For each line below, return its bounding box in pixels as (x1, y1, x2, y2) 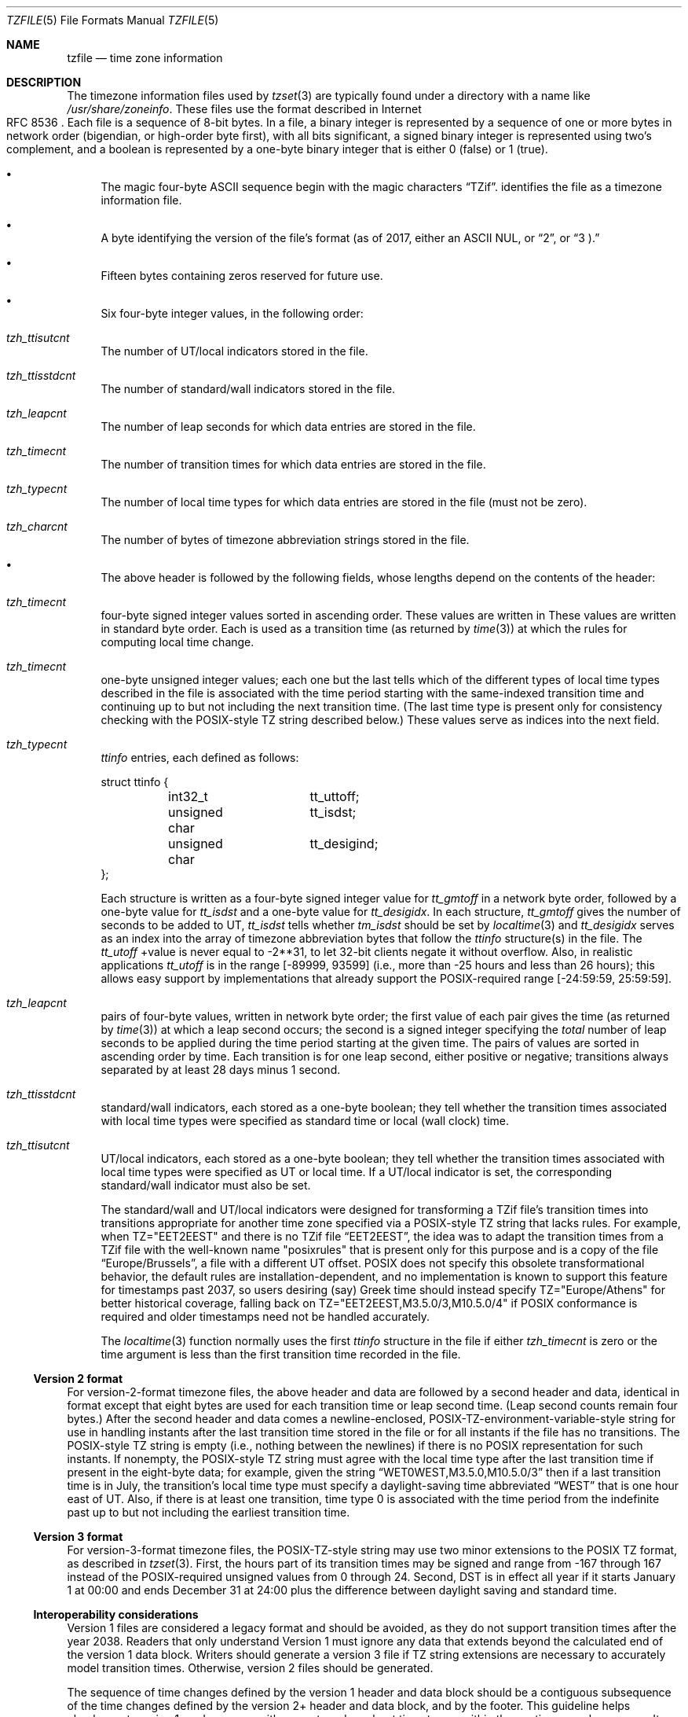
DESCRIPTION (6, 75, 82, 89)
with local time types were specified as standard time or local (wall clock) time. (101, 1114, 509, 1127)
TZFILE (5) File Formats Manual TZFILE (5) (6, 13, 219, 27)
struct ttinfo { (101, 775, 169, 789)
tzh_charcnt (6, 520, 68, 533)
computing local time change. (101, 635, 254, 649)
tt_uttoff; (309, 789, 360, 804)
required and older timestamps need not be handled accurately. (101, 1310, 430, 1323)
